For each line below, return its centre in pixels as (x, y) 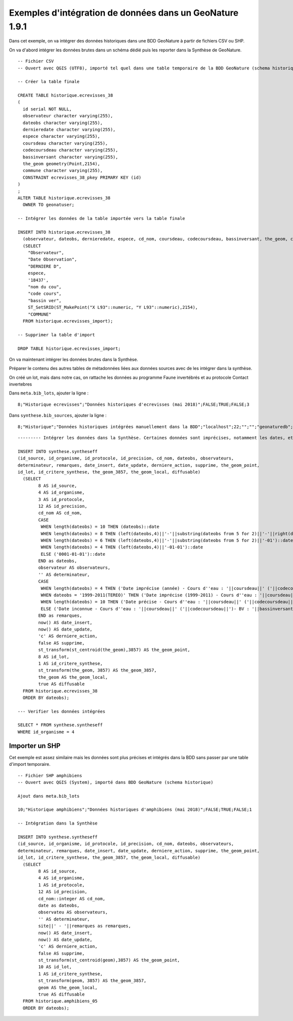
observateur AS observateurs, (74, 568)
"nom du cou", (45, 287)
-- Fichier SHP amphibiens (50, 775)
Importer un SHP (35, 746)
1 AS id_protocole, (62, 885)
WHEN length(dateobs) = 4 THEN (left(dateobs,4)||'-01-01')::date (122, 547)
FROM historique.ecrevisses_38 (60, 691)
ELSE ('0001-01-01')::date (73, 554)
